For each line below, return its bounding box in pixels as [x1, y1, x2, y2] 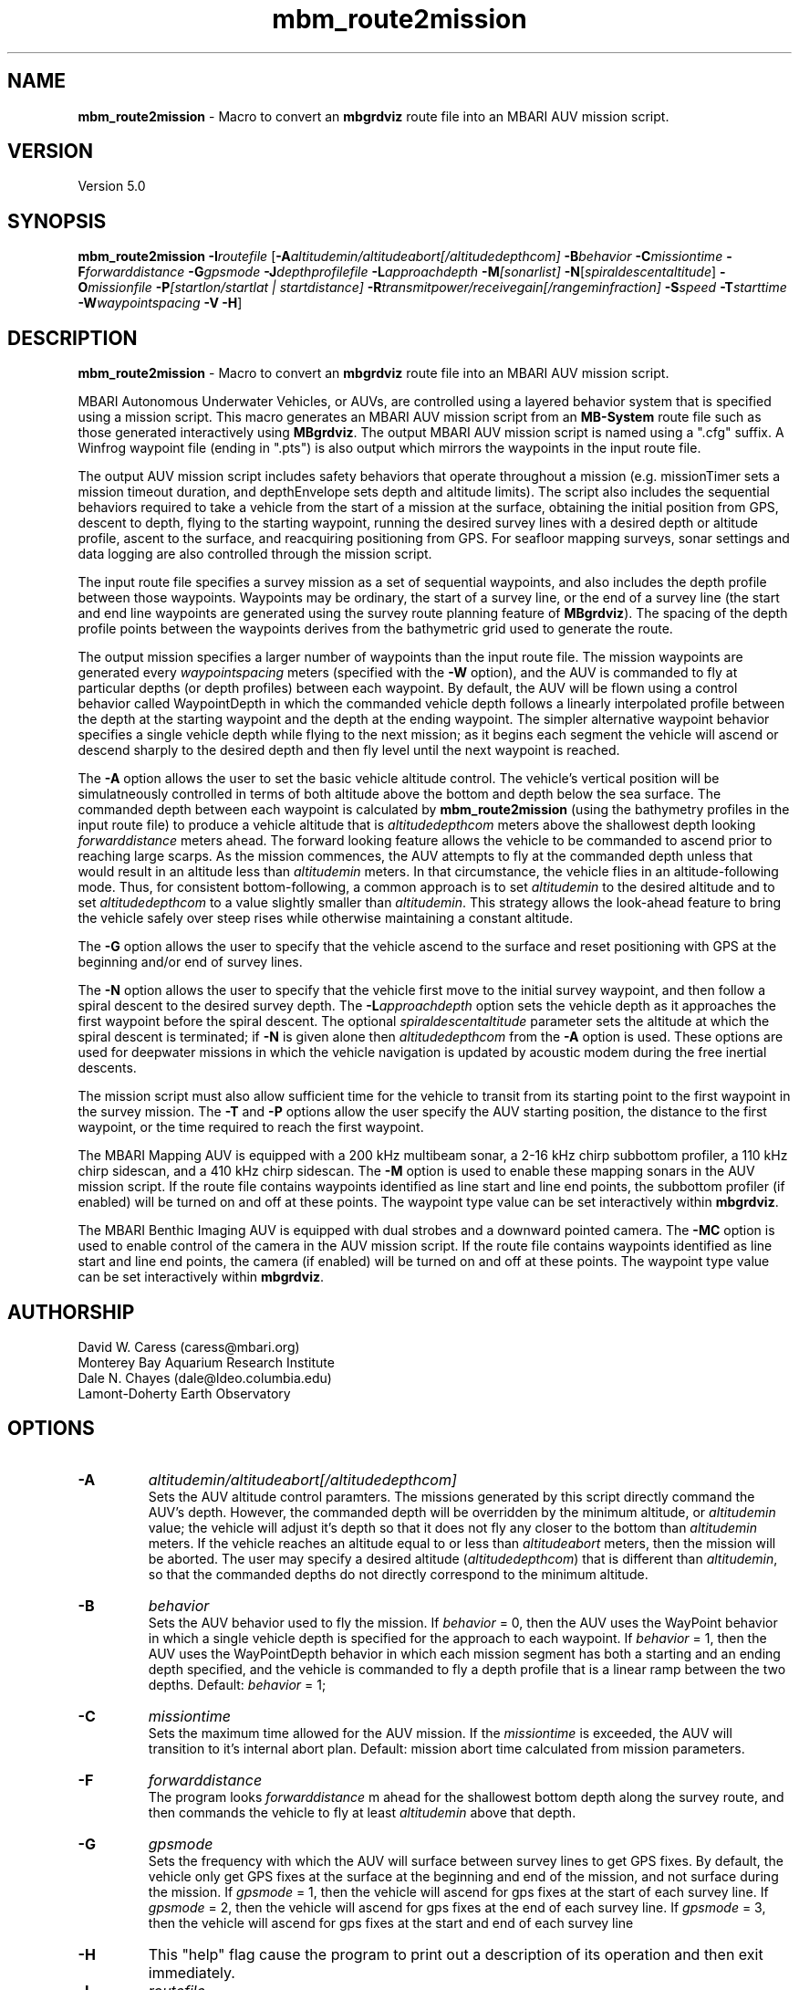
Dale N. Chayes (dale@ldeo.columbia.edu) [78, 1369, 332, 1386]
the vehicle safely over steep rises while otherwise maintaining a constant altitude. [78, 910, 574, 927]
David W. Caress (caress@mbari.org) [78, 1338, 300, 1355]
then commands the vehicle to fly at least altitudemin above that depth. [148, 1804, 576, 1820]
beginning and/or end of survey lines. [78, 954, 303, 970]
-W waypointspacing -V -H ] [78, 295, 243, 311]
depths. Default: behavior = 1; [148, 1676, 327, 1692]
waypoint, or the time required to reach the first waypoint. [78, 1119, 424, 1136]
